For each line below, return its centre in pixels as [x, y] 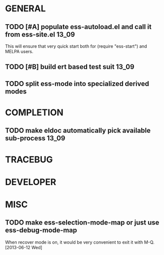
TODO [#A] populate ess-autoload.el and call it [78, 27]
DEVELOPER [31, 182]
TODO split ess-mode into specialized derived [77, 83]
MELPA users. [19, 51]
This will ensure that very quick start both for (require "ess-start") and [76, 46]
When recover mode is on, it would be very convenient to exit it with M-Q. [80, 242]
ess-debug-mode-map [41, 230]
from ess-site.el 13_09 [40, 34]
